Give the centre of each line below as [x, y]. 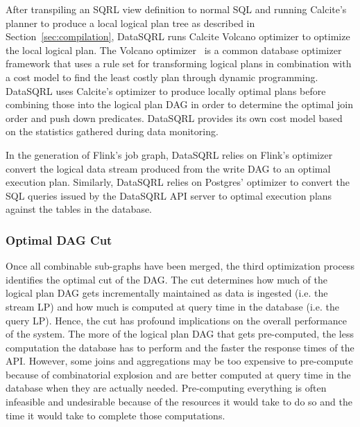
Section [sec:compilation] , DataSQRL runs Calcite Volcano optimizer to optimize [178, 36]
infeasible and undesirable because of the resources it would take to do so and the [179, 402]
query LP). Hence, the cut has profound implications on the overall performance [176, 320]
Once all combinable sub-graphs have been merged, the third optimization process [180, 266]
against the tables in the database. [79, 209]
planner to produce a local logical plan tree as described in [130, 23]
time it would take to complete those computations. [115, 415]
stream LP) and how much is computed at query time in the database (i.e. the [172, 306]
